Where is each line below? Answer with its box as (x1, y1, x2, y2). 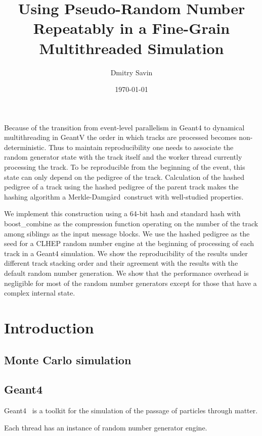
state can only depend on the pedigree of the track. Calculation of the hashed (4, 171, 245, 182)
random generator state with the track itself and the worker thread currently (4, 152, 242, 162)
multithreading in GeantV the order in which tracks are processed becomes (4, 132, 237, 142)
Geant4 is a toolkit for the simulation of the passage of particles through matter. (4, 405, 258, 416)
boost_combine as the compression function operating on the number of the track (4, 218, 258, 229)
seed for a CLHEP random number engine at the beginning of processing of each (4, 238, 254, 249)
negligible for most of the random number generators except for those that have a (4, 277, 257, 288)
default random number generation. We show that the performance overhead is (4, 268, 249, 278)
